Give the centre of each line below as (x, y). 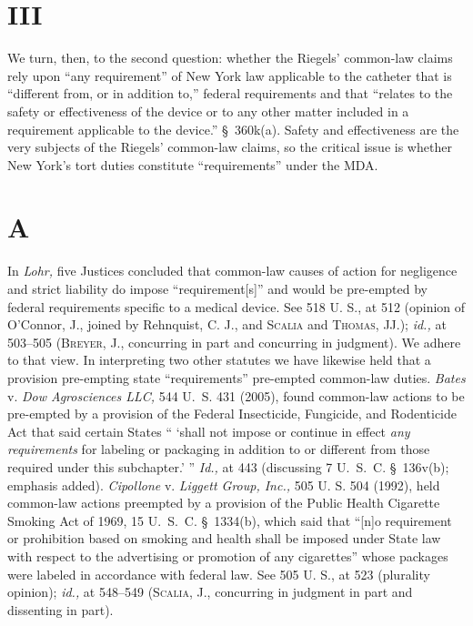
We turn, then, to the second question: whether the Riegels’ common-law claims (230, 58)
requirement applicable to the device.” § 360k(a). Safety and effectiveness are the (233, 129)
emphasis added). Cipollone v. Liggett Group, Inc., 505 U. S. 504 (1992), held (224, 485)
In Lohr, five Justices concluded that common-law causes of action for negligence (232, 271)
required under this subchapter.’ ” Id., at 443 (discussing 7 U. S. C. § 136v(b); (228, 466)
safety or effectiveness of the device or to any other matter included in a (208, 111)
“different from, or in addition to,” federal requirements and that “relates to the (230, 93)
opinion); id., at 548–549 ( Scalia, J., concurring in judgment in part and (210, 592)
